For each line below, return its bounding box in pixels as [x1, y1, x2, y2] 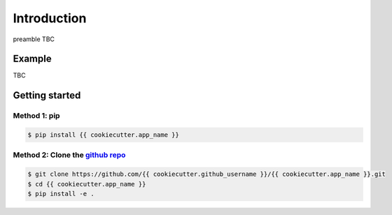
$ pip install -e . [27, 189, 94, 198]
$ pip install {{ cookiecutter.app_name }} [27, 131, 180, 139]
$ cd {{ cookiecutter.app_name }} [27, 180, 146, 188]
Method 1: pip [13, 111, 60, 121]
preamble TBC [13, 35, 55, 43]
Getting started [13, 89, 81, 101]
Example [13, 53, 52, 65]
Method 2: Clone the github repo [13, 150, 126, 160]
